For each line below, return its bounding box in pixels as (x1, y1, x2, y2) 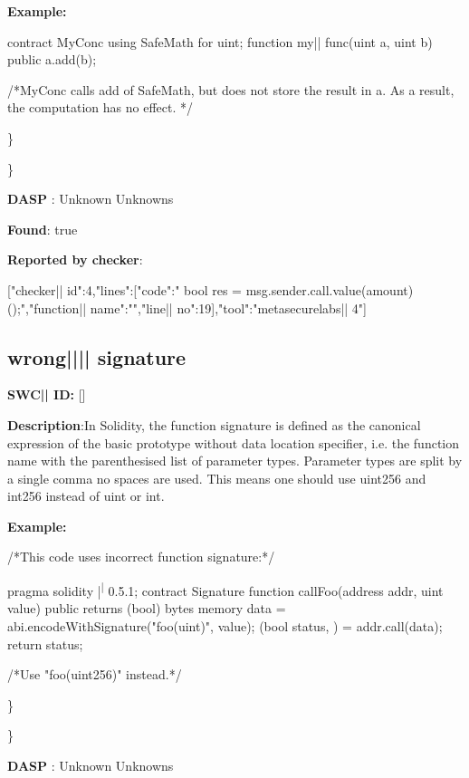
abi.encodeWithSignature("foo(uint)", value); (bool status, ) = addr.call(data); (7, 616, 443, 635)
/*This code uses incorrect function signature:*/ (7, 547, 275, 566)
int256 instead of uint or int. (7, 486, 165, 505)
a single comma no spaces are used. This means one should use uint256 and (7, 468, 426, 487)
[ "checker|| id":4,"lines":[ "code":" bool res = (7, 280, 242, 299)
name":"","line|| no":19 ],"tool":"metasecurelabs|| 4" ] (90, 298, 367, 317)
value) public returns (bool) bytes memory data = (7, 599, 286, 618)
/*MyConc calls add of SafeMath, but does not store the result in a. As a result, (7, 80, 455, 99)
